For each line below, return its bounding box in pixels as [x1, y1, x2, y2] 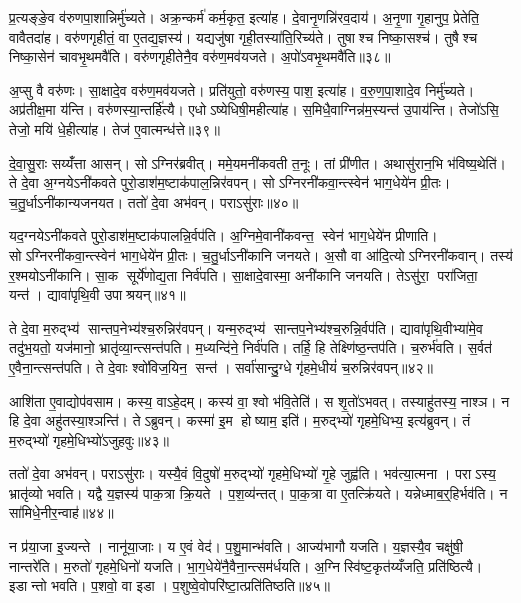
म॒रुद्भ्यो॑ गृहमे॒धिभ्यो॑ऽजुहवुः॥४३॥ [9, 429, 170, 450]
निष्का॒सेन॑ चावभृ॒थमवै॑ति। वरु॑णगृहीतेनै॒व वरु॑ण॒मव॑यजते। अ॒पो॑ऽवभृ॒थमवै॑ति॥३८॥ [9, 46, 391, 67]
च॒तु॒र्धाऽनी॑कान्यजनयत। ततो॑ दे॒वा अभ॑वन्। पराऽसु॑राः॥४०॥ [9, 191, 299, 212]
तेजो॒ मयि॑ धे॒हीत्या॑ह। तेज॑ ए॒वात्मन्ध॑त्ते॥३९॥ [9, 118, 220, 139]
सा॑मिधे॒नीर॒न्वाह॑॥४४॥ [9, 502, 114, 523]
